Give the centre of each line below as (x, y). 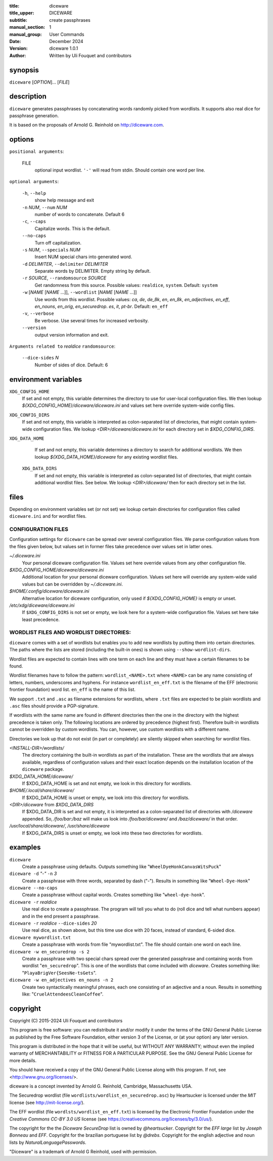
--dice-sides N (40, 358)
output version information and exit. (72, 335)
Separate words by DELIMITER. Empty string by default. (93, 271)
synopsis (24, 70)
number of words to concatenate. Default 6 (80, 214)
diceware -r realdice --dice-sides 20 (53, 923)
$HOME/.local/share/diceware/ (42, 791)
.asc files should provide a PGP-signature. (54, 706)
